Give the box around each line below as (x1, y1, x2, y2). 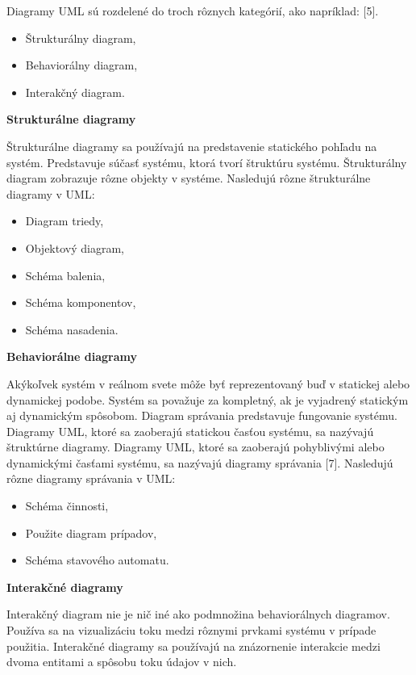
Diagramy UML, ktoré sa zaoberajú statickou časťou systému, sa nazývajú (6, 422, 374, 439)
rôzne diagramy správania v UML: (6, 470, 176, 487)
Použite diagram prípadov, (25, 524, 157, 541)
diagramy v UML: (6, 185, 95, 202)
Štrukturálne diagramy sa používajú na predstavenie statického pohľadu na (6, 137, 377, 154)
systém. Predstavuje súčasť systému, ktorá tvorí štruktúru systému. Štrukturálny (6, 153, 407, 170)
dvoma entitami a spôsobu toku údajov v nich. (6, 653, 237, 670)
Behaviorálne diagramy (6, 348, 137, 365)
